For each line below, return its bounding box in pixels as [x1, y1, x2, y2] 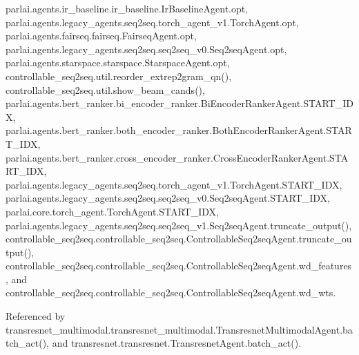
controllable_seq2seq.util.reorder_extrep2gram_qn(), [6, 68, 232, 83]
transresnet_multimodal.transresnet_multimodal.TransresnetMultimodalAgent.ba [6, 322, 353, 336]
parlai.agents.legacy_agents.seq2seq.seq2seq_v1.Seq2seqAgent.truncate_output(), [6, 218, 352, 232]
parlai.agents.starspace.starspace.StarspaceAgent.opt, [6, 55, 230, 70]
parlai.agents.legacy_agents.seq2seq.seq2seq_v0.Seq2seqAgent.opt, [6, 41, 287, 56]
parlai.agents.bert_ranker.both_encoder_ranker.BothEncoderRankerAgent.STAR [6, 123, 352, 137]
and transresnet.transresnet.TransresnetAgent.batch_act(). [52, 336, 302, 350]
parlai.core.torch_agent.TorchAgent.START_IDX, [6, 204, 219, 218]
